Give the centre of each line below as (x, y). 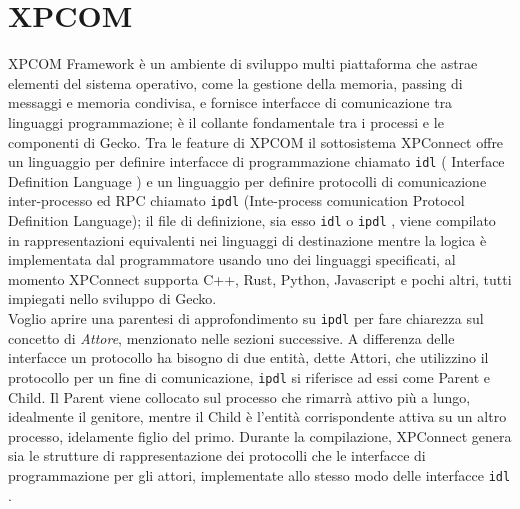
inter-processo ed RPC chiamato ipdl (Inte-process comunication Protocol (236, 200)
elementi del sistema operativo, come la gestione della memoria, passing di (235, 82)
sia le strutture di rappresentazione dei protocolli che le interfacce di (217, 455)
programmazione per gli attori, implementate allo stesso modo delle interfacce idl (259, 474)
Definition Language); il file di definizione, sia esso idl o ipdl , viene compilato (252, 220)
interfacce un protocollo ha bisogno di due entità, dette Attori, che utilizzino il (248, 357)
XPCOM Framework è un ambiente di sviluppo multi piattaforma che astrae (243, 63)
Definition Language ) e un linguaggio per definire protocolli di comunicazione (247, 180)
